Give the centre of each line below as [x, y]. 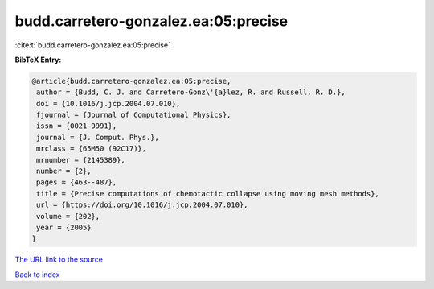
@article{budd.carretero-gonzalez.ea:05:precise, [131, 81]
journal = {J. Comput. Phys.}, [98, 137]
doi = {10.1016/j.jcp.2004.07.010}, [108, 103]
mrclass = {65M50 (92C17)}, [92, 149]
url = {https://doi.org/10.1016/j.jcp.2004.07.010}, [142, 205]
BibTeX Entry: [38, 60]
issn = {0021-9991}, [77, 126]
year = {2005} [64, 227]
